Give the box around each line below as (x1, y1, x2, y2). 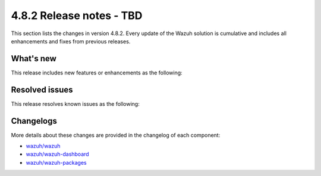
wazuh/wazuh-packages (26, 159, 87, 166)
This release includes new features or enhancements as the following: (11, 69, 182, 76)
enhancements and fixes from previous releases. (11, 37, 131, 45)
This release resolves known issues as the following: (11, 100, 140, 107)
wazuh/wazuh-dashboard (26, 150, 89, 158)
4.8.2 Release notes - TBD (11, 9, 143, 22)
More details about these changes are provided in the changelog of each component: (11, 131, 221, 139)
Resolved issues (11, 84, 74, 95)
